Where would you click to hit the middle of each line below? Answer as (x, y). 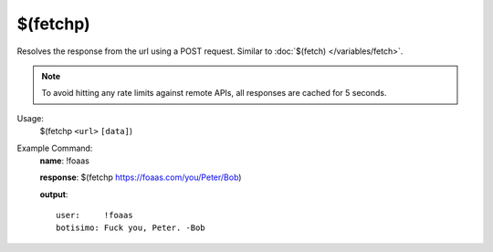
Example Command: (55, 148)
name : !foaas (65, 161)
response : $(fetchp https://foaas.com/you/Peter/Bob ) (141, 177)
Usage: (31, 118)
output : (54, 194)
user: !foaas (94, 215)
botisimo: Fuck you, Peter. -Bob (131, 228)
